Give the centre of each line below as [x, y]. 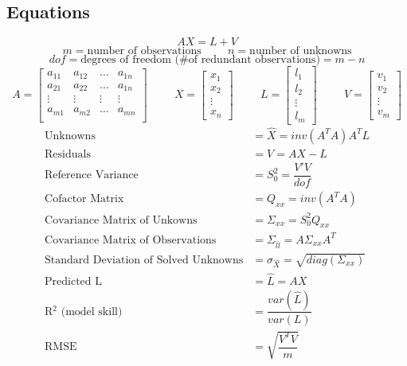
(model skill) [92, 311]
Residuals [68, 154]
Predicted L [74, 281]
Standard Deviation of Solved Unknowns [144, 260]
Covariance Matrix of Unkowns [121, 220]
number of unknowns [301, 51]
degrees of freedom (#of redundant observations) [200, 60]
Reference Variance [92, 175]
